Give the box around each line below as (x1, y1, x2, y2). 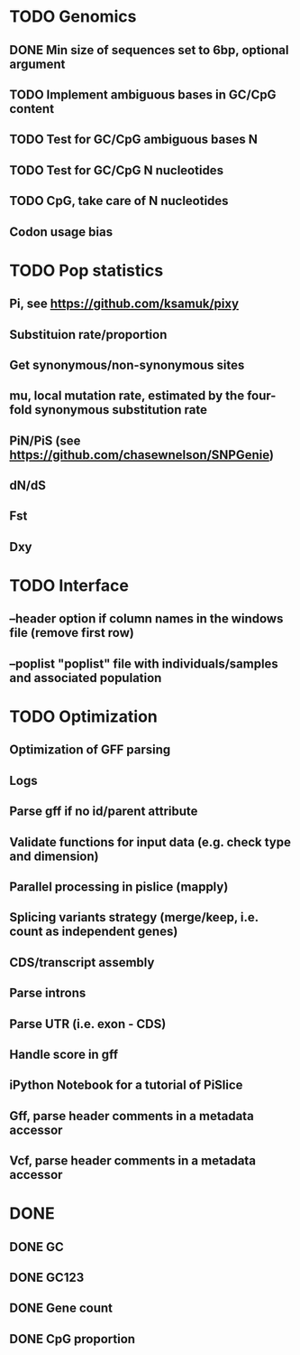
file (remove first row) (9, 625, 135, 640)
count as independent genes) (9, 924, 178, 939)
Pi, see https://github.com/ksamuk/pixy (9, 296, 240, 312)
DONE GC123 (9, 1270, 85, 1285)
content (9, 101, 55, 117)
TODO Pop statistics (9, 260, 164, 281)
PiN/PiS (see (9, 433, 81, 448)
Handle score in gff (9, 1046, 119, 1062)
